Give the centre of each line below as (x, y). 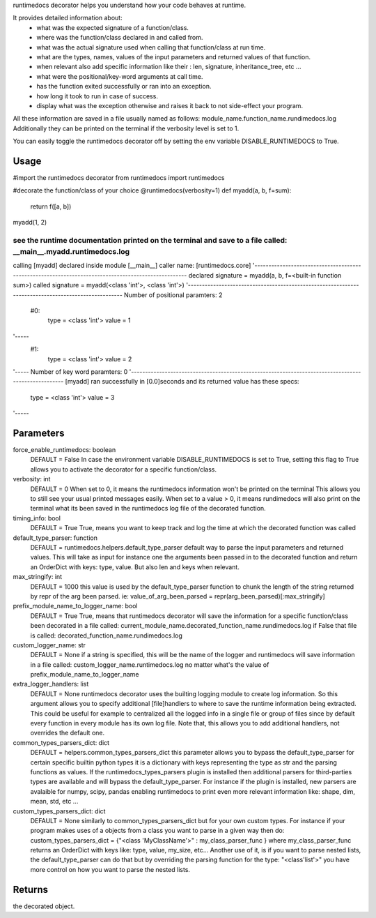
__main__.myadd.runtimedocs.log (71, 252)
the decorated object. (44, 906)
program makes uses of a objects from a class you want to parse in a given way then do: (157, 831)
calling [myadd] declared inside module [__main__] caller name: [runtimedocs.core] (132, 266)
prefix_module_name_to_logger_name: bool (75, 606)
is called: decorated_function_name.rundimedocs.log (106, 635)
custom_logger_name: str (49, 645)
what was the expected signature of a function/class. (113, 27)
